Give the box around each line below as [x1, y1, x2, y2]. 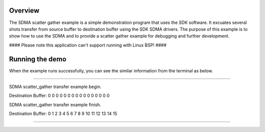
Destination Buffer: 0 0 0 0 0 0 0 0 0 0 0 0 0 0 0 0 [9, 93, 110, 99]
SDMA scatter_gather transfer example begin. [9, 84, 102, 89]
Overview [9, 6, 40, 15]
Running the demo [9, 55, 67, 63]
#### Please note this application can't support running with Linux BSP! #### [9, 42, 167, 48]
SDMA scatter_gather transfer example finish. [9, 102, 102, 108]
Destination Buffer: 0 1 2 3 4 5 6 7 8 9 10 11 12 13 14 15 [9, 110, 117, 117]
